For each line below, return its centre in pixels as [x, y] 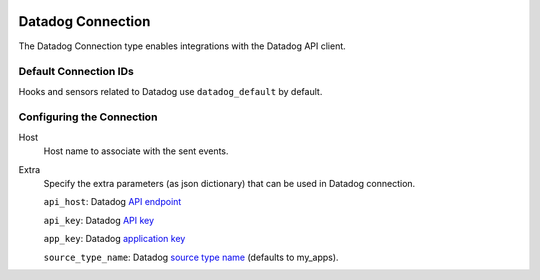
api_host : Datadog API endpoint [112, 202]
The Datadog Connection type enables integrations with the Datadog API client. [182, 46]
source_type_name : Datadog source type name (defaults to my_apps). [191, 257]
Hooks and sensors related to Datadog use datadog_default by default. [170, 91]
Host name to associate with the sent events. [136, 151]
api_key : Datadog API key [99, 220]
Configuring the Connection [88, 117]
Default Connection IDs [76, 72]
